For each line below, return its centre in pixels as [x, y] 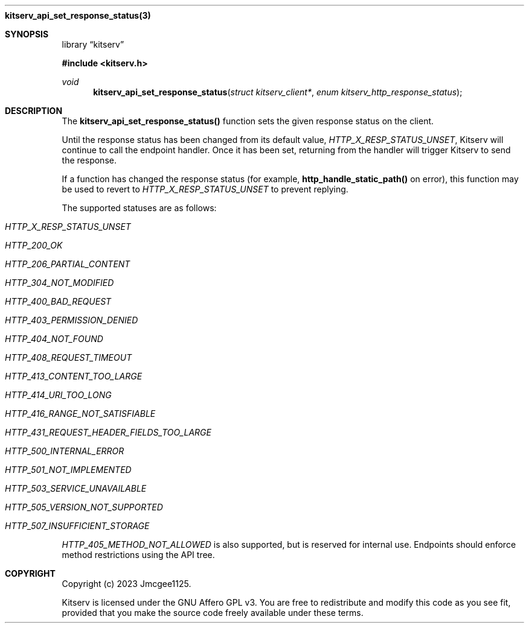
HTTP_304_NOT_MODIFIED [59, 283]
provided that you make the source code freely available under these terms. [213, 613]
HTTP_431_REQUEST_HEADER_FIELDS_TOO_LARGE [108, 432]
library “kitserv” [93, 44]
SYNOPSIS [27, 34]
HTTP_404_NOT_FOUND [54, 339]
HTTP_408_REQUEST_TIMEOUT [69, 357]
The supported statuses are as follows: [139, 208]
